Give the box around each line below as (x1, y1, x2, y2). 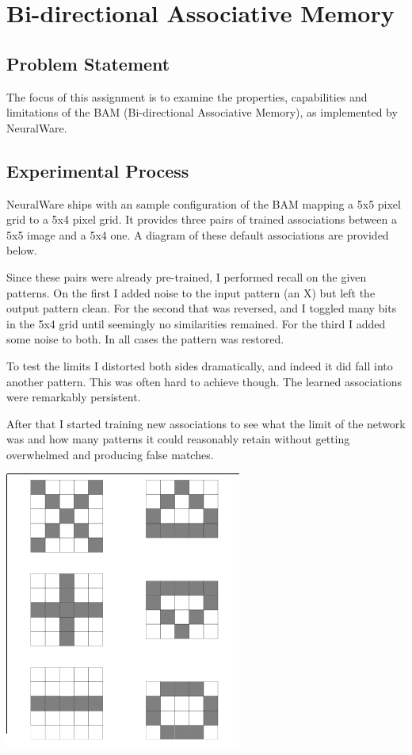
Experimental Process (6, 158, 189, 182)
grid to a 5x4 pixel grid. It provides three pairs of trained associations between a (6, 211, 397, 228)
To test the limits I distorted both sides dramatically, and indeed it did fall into (6, 357, 393, 374)
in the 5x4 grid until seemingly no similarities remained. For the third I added (6, 315, 386, 332)
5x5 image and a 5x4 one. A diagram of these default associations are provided (6, 226, 389, 243)
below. (6, 242, 37, 259)
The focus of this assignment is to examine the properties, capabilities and (6, 88, 368, 105)
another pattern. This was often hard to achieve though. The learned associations (6, 373, 402, 389)
